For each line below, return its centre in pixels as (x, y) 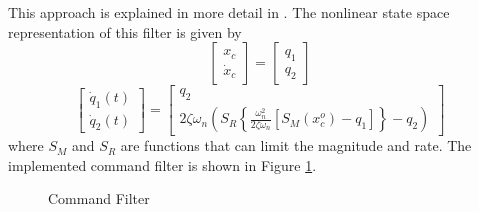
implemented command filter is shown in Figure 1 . (162, 164)
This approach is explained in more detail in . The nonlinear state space (229, 12)
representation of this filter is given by (125, 31)
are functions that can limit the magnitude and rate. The (296, 145)
